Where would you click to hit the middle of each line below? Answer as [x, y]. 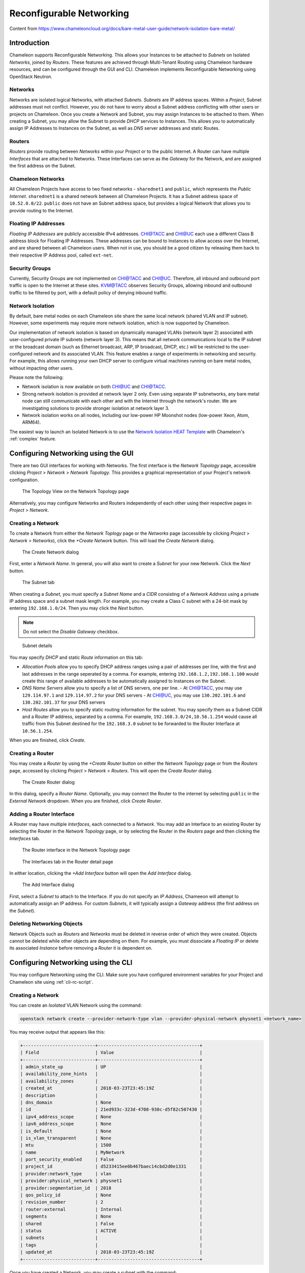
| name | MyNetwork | [111, 1152]
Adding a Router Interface [42, 814]
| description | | [111, 1095]
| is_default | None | [111, 1131]
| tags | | [111, 1245]
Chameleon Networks [37, 179]
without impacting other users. [41, 368]
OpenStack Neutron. [31, 76]
